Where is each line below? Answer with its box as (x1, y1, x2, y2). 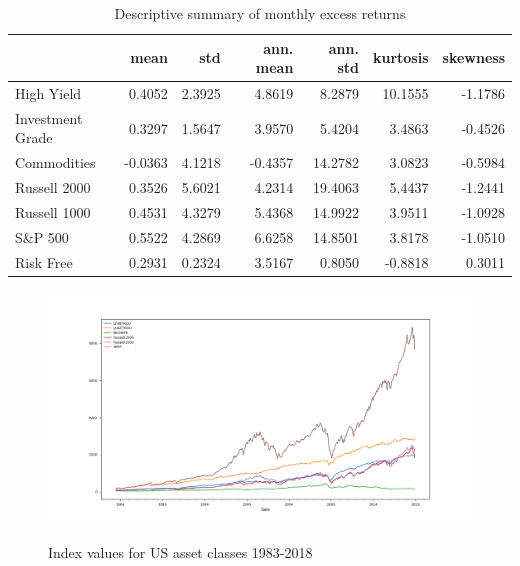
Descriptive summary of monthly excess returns (114, 3, 406, 23)
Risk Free (15, 251, 73, 272)
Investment (15, 107, 83, 128)
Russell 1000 (15, 202, 91, 222)
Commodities (15, 152, 96, 173)
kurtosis (372, 47, 429, 68)
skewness (442, 47, 505, 68)
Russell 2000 (15, 177, 91, 198)
